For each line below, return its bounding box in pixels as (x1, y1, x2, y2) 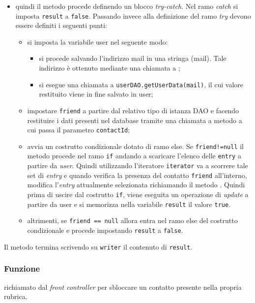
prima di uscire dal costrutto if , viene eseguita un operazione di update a (27, 189, 249, 199)
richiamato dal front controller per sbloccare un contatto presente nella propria (4, 281, 242, 292)
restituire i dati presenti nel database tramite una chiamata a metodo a (27, 115, 242, 125)
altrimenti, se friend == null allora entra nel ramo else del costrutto (27, 215, 238, 226)
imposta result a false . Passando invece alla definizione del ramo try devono (15, 10, 251, 21)
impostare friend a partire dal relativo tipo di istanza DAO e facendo (27, 105, 239, 115)
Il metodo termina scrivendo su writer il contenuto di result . (4, 241, 193, 252)
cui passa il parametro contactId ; (27, 125, 130, 135)
